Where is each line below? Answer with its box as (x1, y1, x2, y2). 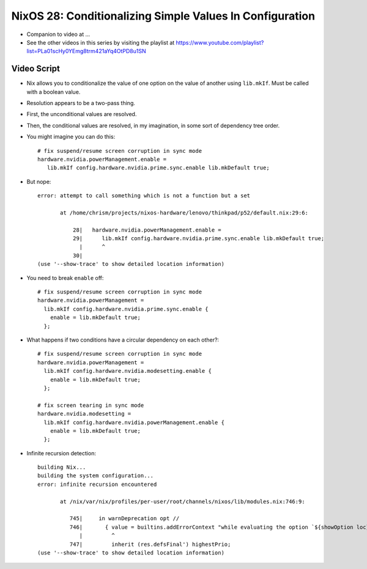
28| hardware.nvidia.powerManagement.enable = (72, 226, 221, 233)
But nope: (26, 178, 51, 185)
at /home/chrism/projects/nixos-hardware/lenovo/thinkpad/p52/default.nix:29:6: (60, 209, 309, 216)
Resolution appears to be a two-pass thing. (26, 100, 136, 107)
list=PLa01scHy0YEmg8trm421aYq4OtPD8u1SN (26, 48, 146, 55)
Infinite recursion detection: (26, 449, 96, 457)
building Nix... (37, 464, 86, 471)
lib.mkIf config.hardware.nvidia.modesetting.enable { (43, 367, 212, 375)
